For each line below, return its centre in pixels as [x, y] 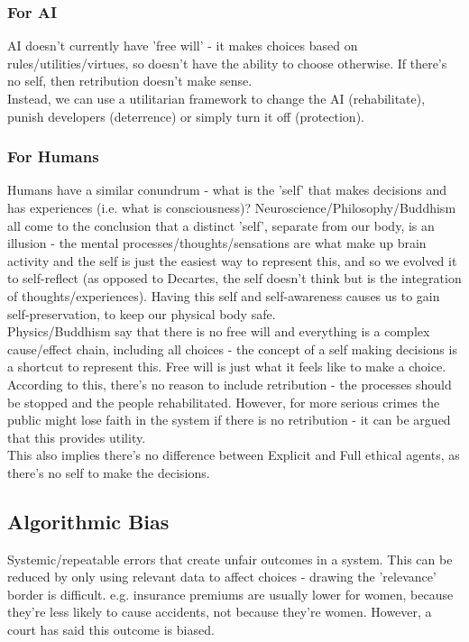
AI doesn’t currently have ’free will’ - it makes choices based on [183, 46]
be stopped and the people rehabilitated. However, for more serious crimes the [224, 402]
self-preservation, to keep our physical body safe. [142, 313]
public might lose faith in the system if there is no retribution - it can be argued [229, 420]
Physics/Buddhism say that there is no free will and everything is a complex [219, 331]
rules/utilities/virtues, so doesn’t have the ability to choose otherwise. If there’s [227, 63]
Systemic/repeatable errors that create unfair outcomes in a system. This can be [230, 559]
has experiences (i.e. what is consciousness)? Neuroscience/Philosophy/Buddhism [232, 207]
